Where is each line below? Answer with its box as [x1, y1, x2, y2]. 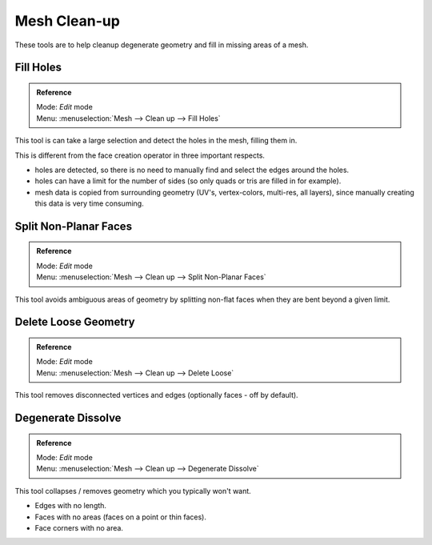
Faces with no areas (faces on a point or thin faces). [34, 512, 207, 522]
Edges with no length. [34, 501, 107, 511]
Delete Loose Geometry [14, 315, 135, 329]
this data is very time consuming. [34, 198, 144, 208]
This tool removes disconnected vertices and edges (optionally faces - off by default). [14, 391, 299, 400]
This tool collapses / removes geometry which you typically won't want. [14, 486, 251, 495]
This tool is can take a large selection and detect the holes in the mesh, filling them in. [14, 136, 298, 146]
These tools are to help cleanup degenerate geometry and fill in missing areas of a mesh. [14, 40, 309, 50]
